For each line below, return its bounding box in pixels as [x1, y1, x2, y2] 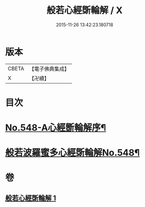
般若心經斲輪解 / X [46, 5, 123, 16]
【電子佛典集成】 [29, 65, 69, 72]
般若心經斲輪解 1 [5, 193, 56, 202]
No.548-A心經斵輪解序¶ [5, 122, 107, 134]
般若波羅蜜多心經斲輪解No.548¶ [5, 147, 140, 158]
